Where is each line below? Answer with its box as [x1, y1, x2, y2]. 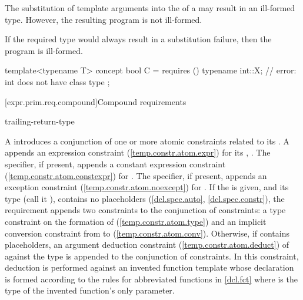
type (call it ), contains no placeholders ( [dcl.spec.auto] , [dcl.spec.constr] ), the [5, 192, 285, 204]
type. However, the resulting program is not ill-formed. [5, 13, 202, 25]
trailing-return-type [5, 115, 75, 127]
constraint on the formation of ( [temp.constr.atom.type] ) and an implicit [5, 215, 267, 227]
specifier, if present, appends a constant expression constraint [5, 157, 226, 170]
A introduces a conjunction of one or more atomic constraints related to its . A [5, 134, 289, 147]
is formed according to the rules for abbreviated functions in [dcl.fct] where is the [5, 272, 298, 285]
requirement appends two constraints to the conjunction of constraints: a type [5, 204, 286, 216]
